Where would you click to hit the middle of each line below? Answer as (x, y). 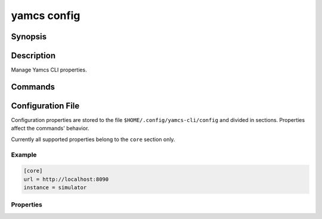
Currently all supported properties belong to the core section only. (93, 139)
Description (33, 56)
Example (24, 155)
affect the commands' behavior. (50, 129)
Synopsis (29, 37)
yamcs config (46, 15)
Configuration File (45, 106)
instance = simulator (55, 188)
